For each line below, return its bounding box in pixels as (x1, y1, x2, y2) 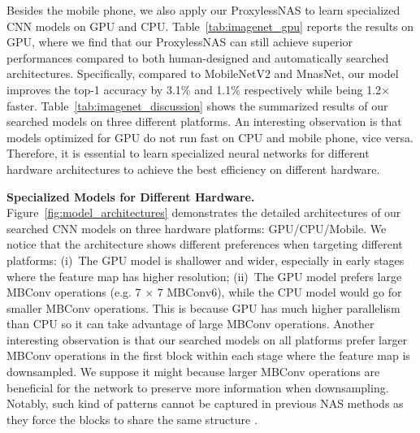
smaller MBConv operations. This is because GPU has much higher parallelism (6, 299, 401, 316)
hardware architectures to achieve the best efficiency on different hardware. (6, 160, 380, 177)
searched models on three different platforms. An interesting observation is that (6, 113, 402, 130)
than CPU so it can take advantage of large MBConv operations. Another (6, 315, 375, 332)
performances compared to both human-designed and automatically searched (6, 49, 389, 66)
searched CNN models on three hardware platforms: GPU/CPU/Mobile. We (6, 219, 387, 236)
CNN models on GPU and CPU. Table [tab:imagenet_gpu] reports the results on (6, 17, 414, 34)
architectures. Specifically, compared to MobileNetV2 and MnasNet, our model (6, 65, 399, 82)
